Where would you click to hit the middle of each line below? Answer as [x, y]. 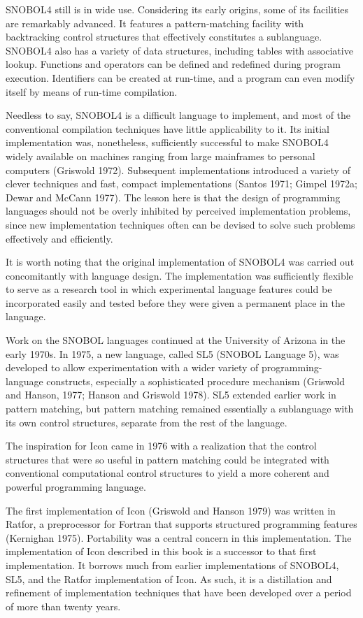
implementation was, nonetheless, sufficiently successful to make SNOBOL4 [167, 142]
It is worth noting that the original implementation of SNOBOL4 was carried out [180, 262]
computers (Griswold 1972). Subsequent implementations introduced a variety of [178, 170]
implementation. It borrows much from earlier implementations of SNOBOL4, [172, 565]
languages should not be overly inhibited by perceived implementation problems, [178, 211]
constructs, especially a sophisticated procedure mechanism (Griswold [195, 381]
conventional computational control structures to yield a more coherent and [168, 473]
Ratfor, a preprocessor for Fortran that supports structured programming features [181, 524]
